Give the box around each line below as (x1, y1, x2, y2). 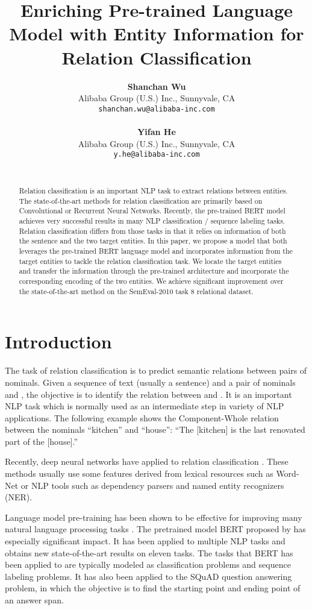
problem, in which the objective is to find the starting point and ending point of (5, 582, 301, 594)
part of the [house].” (5, 435, 78, 447)
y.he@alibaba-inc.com (113, 150, 200, 159)
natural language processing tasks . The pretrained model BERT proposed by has (5, 523, 306, 535)
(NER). (5, 491, 33, 503)
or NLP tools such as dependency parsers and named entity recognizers (20, 479, 284, 491)
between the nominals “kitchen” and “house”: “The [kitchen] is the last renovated (5, 423, 305, 436)
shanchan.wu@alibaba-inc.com (98, 104, 215, 113)
